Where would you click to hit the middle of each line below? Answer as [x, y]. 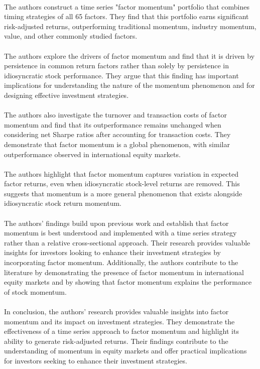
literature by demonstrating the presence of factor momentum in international [124, 272]
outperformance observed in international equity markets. [92, 154]
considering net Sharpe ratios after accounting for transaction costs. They [117, 134]
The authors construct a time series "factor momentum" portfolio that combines [127, 6]
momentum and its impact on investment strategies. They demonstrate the [119, 321]
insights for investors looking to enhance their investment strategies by [112, 252]
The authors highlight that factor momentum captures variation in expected [121, 173]
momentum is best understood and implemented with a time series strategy [120, 233]
